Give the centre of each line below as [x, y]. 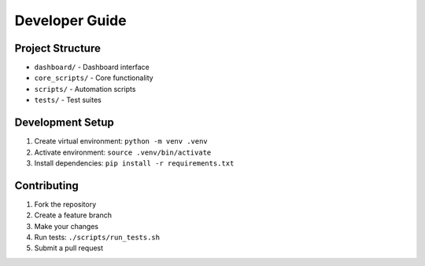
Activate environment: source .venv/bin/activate [123, 152]
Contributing [46, 186]
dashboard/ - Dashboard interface [92, 67]
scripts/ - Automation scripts [85, 89]
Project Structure [58, 48]
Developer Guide [70, 20]
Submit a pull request [69, 248]
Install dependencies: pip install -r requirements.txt [134, 163]
